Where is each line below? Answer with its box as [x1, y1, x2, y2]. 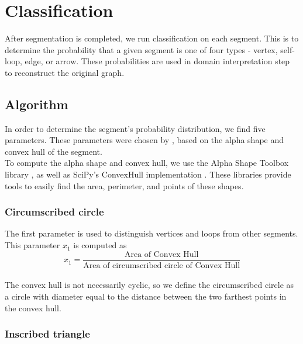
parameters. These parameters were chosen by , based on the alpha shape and [5, 134, 284, 146]
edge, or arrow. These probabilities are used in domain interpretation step [25, 55, 290, 67]
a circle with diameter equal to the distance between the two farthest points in [5, 290, 287, 302]
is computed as [73, 239, 127, 251]
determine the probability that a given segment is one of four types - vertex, [5, 43, 278, 55]
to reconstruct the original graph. [5, 66, 125, 78]
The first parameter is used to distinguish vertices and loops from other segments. [5, 227, 298, 239]
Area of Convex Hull [124, 250, 199, 259]
